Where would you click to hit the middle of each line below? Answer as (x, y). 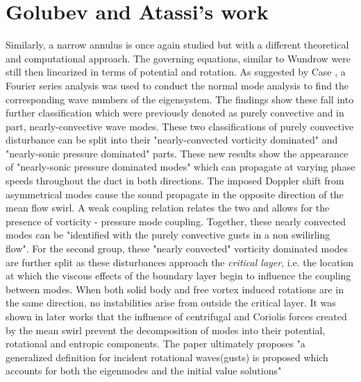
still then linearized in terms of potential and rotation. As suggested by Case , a (176, 72)
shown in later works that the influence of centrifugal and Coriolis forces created (176, 316)
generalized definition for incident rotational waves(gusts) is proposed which (167, 357)
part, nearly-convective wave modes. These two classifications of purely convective (180, 126)
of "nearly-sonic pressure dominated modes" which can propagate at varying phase (180, 167)
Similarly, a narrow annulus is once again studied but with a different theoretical (177, 45)
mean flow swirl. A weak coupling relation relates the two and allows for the (168, 208)
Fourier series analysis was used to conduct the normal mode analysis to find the (177, 85)
